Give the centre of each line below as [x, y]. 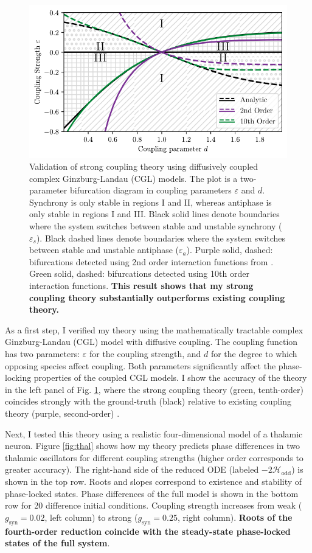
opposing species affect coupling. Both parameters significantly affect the [140, 365]
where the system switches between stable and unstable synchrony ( [156, 226]
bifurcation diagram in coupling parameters [151, 190]
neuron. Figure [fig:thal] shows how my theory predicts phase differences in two [152, 446]
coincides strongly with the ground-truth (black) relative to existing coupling [148, 401]
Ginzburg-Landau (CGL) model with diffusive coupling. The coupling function [151, 342]
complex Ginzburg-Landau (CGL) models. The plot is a [133, 178]
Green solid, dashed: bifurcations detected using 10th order [139, 273]
